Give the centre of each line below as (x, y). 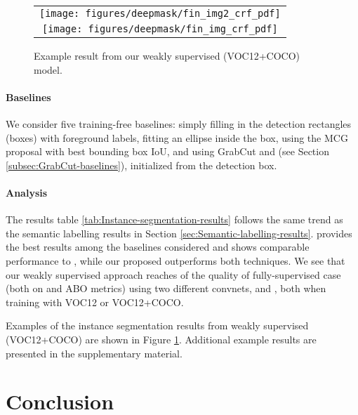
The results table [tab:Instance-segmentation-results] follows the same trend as (174, 219)
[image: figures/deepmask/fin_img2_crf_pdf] (160, 13)
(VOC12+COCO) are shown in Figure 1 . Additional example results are (161, 339)
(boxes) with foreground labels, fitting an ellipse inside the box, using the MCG (177, 137)
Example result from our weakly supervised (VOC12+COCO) (167, 55)
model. (48, 69)
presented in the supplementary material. (94, 353)
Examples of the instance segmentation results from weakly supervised (157, 325)
